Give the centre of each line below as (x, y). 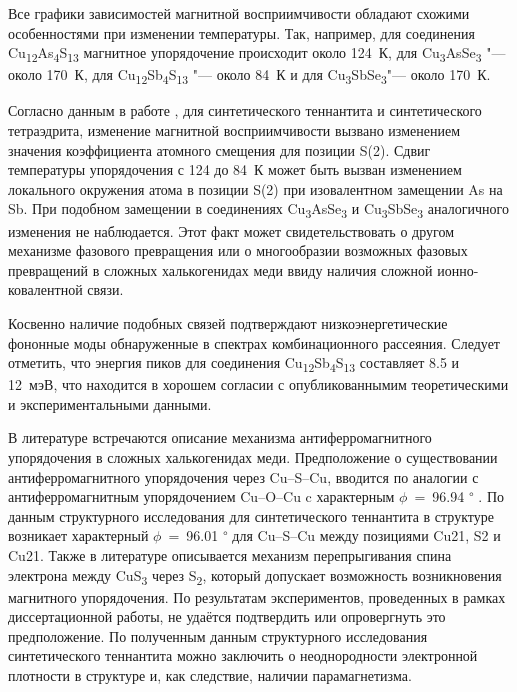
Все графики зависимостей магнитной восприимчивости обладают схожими (239, 13)
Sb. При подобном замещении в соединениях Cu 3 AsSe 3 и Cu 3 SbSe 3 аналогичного (258, 210)
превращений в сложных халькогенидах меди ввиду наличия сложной (220, 269)
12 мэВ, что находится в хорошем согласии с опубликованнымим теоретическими (258, 384)
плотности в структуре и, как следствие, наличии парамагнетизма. (210, 675)
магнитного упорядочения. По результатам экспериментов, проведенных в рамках (257, 596)
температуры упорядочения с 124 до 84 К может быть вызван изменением (235, 169)
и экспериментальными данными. (110, 403)
